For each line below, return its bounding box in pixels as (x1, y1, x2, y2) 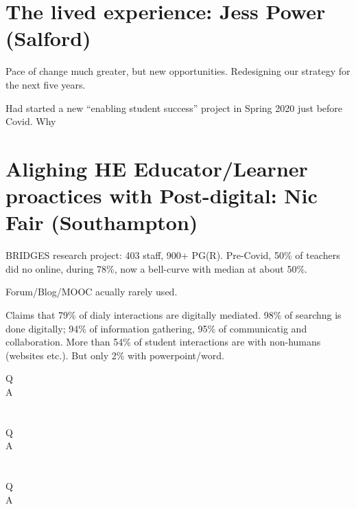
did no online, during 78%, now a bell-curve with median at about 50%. (5, 261, 307, 275)
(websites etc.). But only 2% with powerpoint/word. (5, 348, 224, 362)
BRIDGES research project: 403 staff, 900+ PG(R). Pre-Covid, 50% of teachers (5, 248, 340, 262)
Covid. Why (5, 114, 56, 128)
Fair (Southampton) (5, 208, 198, 236)
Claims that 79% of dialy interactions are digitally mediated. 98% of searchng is (5, 307, 342, 321)
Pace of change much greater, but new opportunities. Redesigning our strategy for (5, 64, 351, 78)
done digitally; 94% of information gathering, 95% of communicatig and (5, 321, 307, 335)
